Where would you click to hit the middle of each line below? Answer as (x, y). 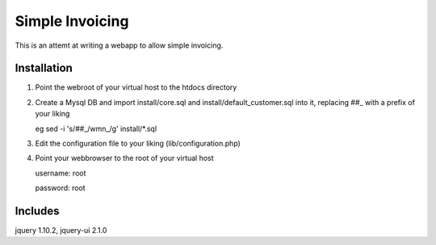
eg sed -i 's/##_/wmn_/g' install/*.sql (96, 129)
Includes (37, 211)
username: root (61, 173)
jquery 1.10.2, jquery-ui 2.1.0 (61, 230)
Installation (44, 68)
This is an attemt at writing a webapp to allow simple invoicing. (119, 45)
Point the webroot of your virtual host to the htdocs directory (136, 87)
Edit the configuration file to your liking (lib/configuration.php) (138, 144)
